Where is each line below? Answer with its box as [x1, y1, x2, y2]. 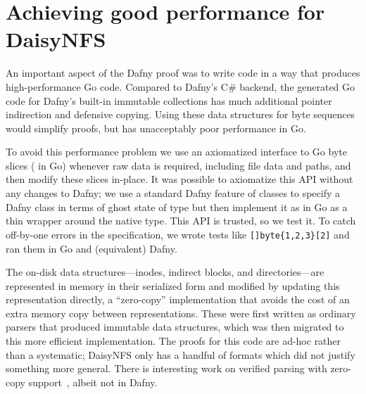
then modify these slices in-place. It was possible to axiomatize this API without [6, 172, 353, 186]
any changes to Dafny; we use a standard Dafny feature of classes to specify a [6, 186, 341, 201]
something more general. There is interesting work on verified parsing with [6, 361, 327, 376]
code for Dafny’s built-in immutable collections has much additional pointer [6, 93, 332, 108]
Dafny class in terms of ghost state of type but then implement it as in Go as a [6, 199, 348, 214]
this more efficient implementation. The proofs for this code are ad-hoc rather [6, 333, 341, 348]
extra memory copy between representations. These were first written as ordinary [6, 305, 356, 320]
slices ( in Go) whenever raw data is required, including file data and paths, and [6, 158, 351, 172]
